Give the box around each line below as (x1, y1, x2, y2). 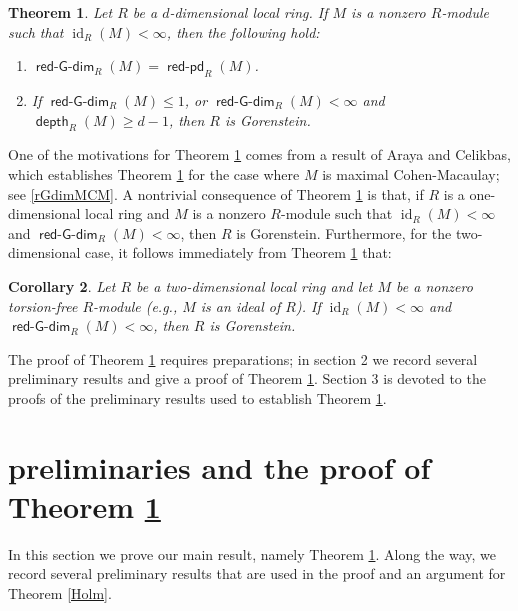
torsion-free (8, 295, 78, 316)
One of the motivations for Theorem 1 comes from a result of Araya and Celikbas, (8, 144, 511, 165)
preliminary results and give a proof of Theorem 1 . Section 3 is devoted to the (8, 368, 486, 389)
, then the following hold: (166, 21, 320, 42)
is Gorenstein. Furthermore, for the (236, 222, 452, 243)
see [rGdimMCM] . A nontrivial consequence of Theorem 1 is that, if (8, 183, 424, 204)
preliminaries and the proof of (8, 446, 431, 487)
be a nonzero (396, 275, 473, 296)
